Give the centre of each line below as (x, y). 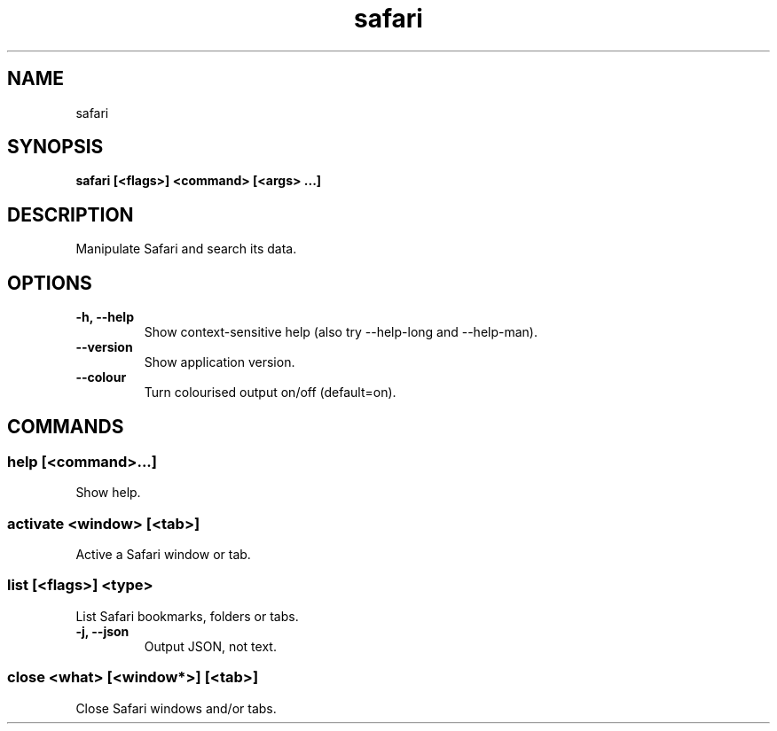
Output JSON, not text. (210, 646)
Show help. (108, 493)
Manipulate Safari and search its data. (186, 249)
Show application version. (220, 362)
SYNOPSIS (55, 147)
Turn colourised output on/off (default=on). (270, 393)
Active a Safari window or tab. (163, 555)
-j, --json (102, 631)
